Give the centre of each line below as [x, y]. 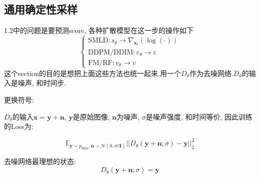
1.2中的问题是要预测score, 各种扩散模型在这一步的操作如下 [99, 30]
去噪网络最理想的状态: [40, 161]
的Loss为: [19, 126]
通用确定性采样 [41, 9]
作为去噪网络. [211, 73]
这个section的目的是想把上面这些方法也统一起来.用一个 [92, 73]
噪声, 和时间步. [42, 83]
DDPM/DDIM [111, 52]
